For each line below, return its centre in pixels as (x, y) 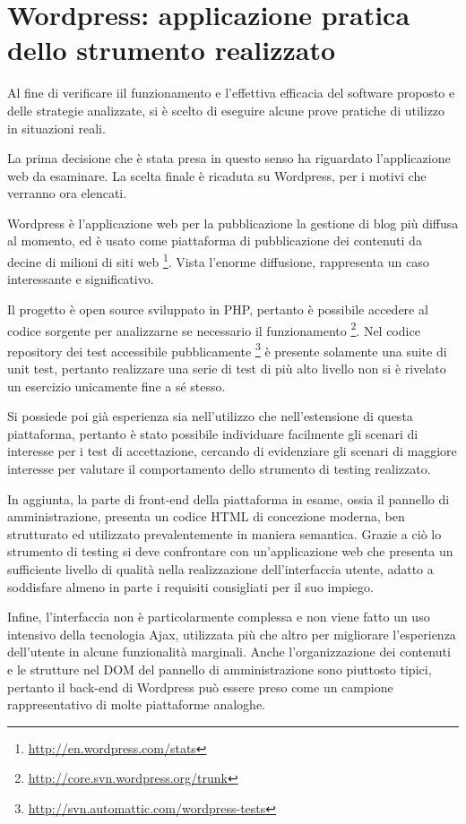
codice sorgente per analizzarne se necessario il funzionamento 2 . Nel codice (214, 329)
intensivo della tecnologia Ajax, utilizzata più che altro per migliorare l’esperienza (232, 634)
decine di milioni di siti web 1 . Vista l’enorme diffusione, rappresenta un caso (218, 260)
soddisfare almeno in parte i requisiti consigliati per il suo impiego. (190, 586)
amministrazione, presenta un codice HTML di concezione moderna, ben (206, 516)
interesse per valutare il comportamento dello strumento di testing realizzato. (219, 468)
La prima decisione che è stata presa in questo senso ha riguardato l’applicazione (229, 158)
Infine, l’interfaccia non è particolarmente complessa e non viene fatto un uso (219, 617)
